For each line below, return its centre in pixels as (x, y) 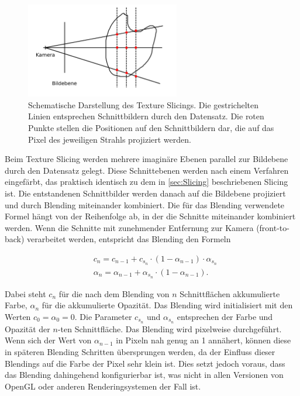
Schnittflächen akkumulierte (230, 293)
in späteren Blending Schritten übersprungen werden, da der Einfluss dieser (140, 351)
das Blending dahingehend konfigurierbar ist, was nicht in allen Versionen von (144, 375)
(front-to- (273, 227)
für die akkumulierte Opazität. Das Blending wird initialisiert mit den (167, 305)
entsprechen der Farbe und (225, 316)
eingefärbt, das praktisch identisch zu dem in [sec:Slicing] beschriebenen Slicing (146, 182)
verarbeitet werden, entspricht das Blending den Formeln (129, 239)
